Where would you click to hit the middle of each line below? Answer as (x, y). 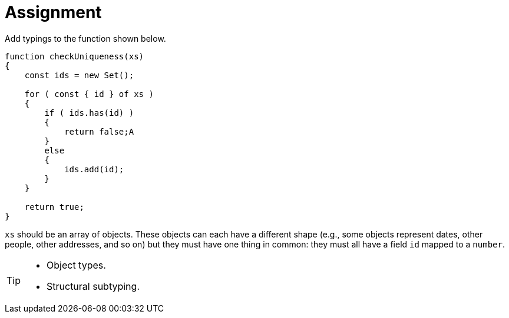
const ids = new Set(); (79, 75)
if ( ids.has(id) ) (89, 113)
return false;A (99, 131)
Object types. (76, 265)
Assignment (53, 12)
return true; (54, 207)
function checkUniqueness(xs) (75, 56)
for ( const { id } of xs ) (89, 94)
